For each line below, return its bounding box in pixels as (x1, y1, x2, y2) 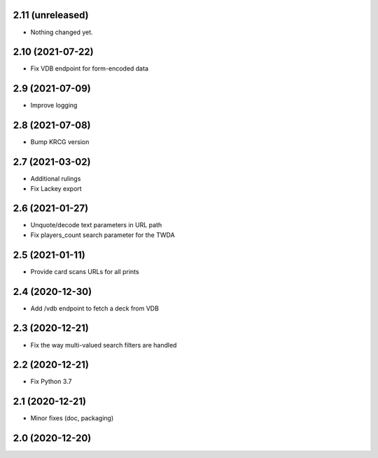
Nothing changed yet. (30, 28, 94, 36)
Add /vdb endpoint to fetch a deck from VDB (30, 304, 159, 313)
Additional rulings (30, 175, 81, 183)
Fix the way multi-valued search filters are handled (30, 341, 177, 349)
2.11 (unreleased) (13, 9, 89, 21)
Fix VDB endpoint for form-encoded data (30, 64, 148, 73)
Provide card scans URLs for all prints (30, 267, 139, 275)
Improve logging (30, 101, 78, 110)
